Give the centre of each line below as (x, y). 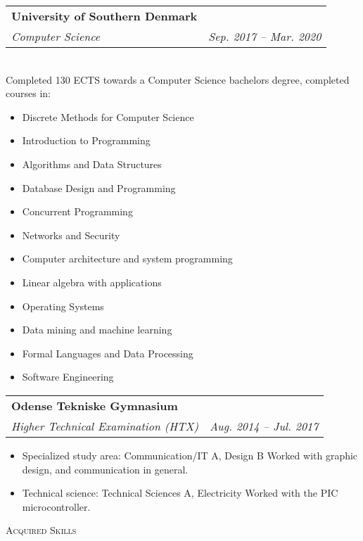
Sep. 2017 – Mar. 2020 (265, 36)
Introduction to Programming (86, 140)
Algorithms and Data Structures (92, 164)
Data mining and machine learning (97, 330)
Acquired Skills (41, 530)
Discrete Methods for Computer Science (108, 116)
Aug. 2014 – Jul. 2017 (264, 426)
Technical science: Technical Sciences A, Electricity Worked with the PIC (180, 493)
